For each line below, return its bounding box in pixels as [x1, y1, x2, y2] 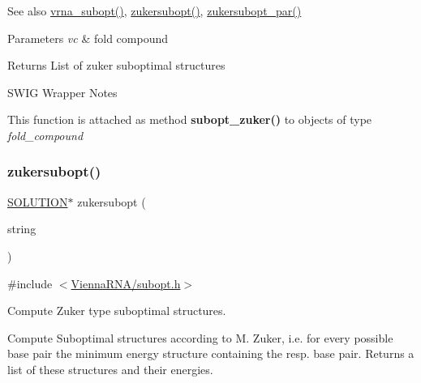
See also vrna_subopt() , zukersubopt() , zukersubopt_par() [7, 2, 302, 19]
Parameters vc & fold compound [7, 29, 168, 46]
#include [7, 274, 53, 292]
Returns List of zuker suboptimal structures [7, 57, 226, 74]
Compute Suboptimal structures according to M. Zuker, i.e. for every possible [7, 329, 393, 346]
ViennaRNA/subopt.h [71, 274, 181, 292]
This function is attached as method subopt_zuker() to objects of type [7, 111, 372, 128]
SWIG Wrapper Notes [7, 83, 118, 100]
